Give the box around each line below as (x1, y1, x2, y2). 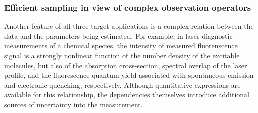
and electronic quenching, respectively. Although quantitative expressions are (4, 79, 241, 90)
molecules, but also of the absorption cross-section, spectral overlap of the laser (4, 60, 247, 70)
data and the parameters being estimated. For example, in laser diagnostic (4, 30, 233, 41)
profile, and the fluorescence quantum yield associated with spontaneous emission (4, 70, 254, 80)
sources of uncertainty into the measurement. (4, 99, 143, 109)
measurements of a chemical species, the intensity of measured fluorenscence (4, 40, 238, 51)
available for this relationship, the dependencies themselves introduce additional (4, 89, 249, 100)
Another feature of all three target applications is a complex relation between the (4, 21, 254, 31)
